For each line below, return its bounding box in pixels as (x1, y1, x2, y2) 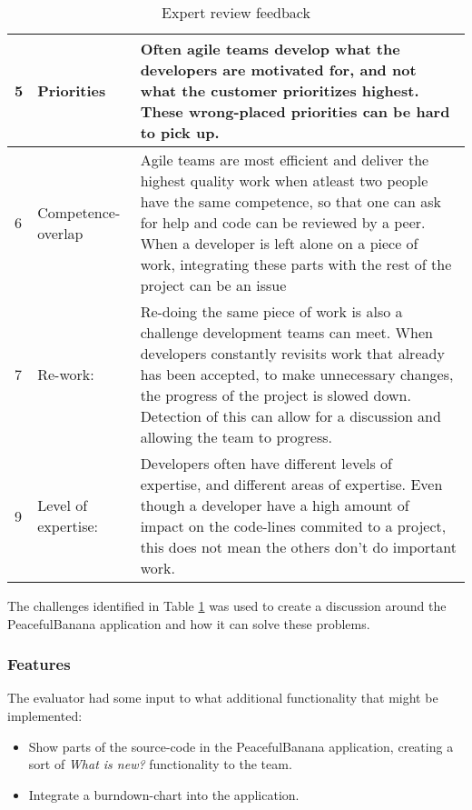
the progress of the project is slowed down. (140, 385, 411, 405)
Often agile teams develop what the (140, 38, 400, 59)
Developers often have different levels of (140, 453, 392, 474)
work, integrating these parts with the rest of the (140, 254, 452, 275)
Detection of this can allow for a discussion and (140, 405, 441, 426)
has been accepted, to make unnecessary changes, (140, 364, 454, 385)
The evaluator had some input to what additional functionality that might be (7, 688, 438, 707)
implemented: (7, 706, 83, 725)
